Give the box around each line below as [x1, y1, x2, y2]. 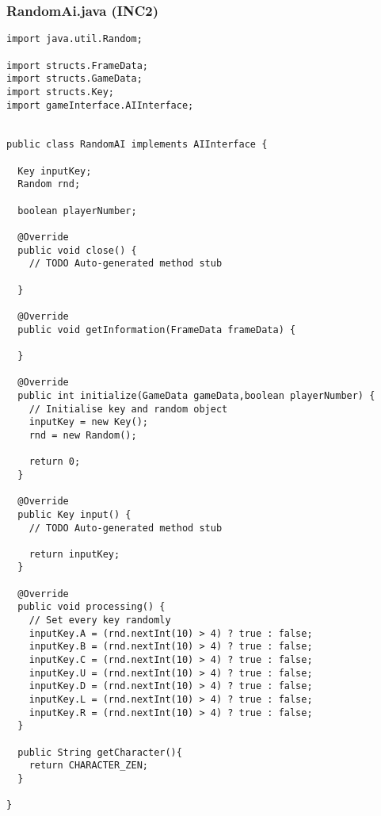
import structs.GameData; [6, 73, 143, 85]
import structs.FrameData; [6, 59, 148, 71]
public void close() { [17, 244, 137, 256]
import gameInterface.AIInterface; [6, 99, 194, 111]
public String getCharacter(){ [17, 746, 182, 758]
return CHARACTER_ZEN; [29, 760, 148, 772]
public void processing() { [17, 601, 166, 613]
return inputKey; [29, 548, 120, 560]
